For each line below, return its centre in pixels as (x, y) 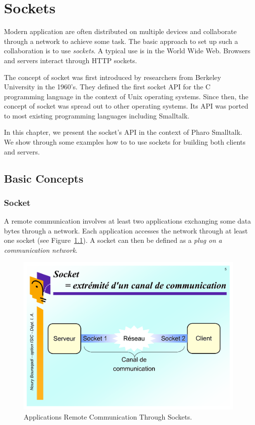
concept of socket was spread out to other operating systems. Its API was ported (126, 106)
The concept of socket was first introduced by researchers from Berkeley (113, 77)
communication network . (41, 250)
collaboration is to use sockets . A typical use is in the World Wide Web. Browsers (127, 51)
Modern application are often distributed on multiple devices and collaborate (120, 31)
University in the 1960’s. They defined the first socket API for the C (107, 87)
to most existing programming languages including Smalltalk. (97, 115)
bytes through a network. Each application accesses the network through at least (126, 230)
